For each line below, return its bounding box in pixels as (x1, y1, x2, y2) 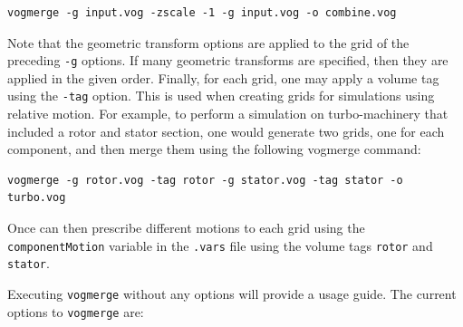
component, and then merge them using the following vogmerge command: (7, 139, 421, 159)
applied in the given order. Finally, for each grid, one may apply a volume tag (7, 68, 439, 87)
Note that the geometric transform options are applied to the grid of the (7, 33, 410, 52)
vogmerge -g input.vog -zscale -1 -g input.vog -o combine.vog (7, 6, 397, 19)
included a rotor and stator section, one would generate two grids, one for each (7, 121, 445, 140)
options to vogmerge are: (7, 302, 144, 321)
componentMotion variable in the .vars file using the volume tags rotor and (7, 236, 433, 255)
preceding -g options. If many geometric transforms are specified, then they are (7, 51, 449, 70)
